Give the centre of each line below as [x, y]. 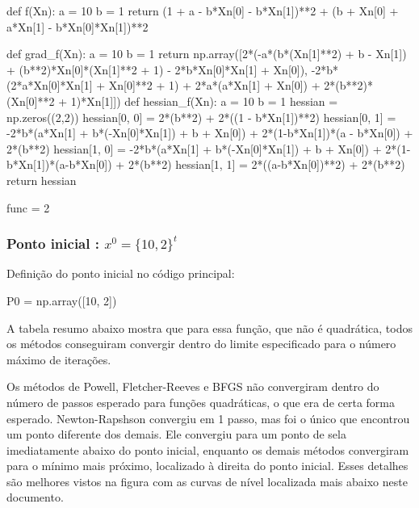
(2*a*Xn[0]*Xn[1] [50, 85]
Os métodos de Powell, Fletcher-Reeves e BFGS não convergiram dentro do [193, 386]
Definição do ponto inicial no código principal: [121, 273]
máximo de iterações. [59, 359]
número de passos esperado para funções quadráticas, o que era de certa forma [201, 402]
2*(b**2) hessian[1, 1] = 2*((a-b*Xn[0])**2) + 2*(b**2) [266, 164]
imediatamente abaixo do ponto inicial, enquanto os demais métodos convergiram [208, 449]
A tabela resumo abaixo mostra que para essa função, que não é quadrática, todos [209, 327]
